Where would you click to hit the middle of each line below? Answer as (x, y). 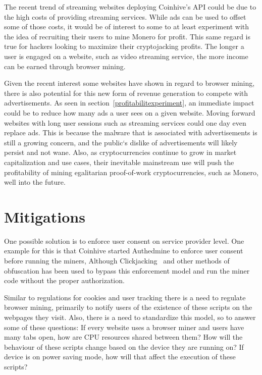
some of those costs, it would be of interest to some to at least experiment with (127, 26)
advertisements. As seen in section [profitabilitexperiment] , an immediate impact (129, 103)
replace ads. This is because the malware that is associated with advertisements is (131, 132)
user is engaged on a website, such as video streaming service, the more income (126, 56)
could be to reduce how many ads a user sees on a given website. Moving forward (130, 112)
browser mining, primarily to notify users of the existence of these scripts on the (128, 307)
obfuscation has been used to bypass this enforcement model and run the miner (127, 270)
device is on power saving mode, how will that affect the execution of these (120, 357)
